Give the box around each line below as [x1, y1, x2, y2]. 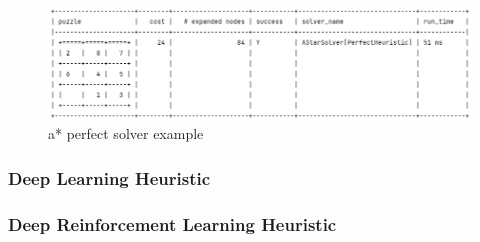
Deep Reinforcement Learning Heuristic [8, 211, 337, 236]
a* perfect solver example [48, 123, 204, 144]
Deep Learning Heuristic [8, 165, 211, 190]
